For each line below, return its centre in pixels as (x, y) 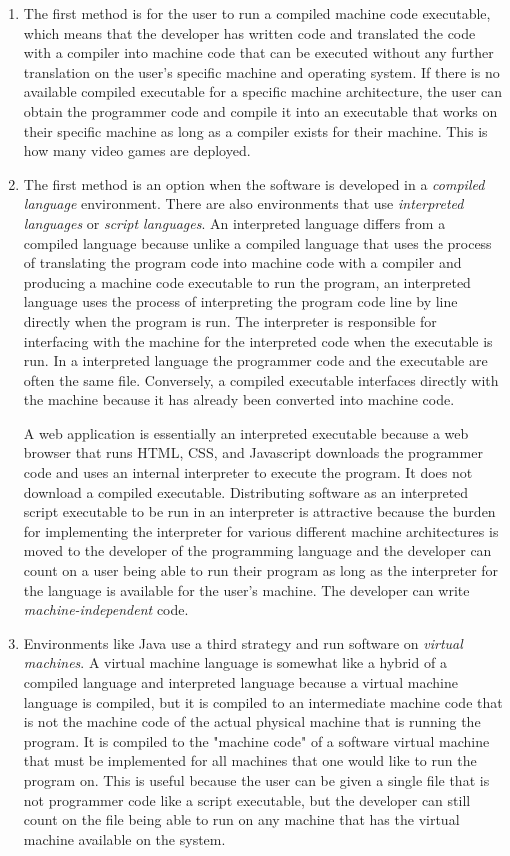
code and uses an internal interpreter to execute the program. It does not (248, 472)
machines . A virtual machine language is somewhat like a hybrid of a (235, 662)
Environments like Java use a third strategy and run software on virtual (243, 642)
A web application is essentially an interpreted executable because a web (246, 432)
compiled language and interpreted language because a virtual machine (241, 682)
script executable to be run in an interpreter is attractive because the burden (259, 511)
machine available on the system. (124, 838)
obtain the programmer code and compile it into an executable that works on (260, 110)
